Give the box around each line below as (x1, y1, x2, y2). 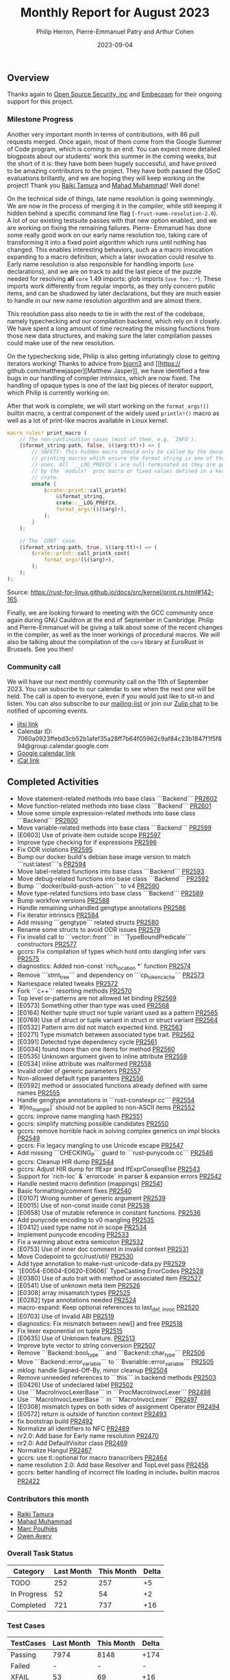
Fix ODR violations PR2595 (16, 845, 93, 854)
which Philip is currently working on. (7, 388, 110, 397)
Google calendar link (16, 749, 76, 758)
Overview (7, 72, 50, 84)
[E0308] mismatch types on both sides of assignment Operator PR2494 (16, 1403, 220, 1411)
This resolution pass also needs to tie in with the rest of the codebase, (7, 310, 205, 318)
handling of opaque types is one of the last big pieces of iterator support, (7, 381, 214, 389)
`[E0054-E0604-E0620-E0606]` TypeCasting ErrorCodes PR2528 (16, 1267, 204, 1275)
